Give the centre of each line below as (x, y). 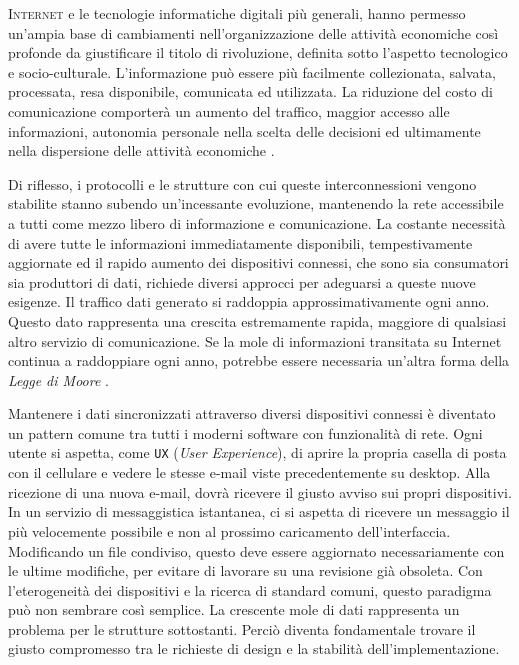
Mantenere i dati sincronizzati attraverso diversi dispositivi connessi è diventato (252, 413)
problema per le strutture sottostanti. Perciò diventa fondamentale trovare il (242, 628)
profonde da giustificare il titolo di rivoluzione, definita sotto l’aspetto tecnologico (258, 52)
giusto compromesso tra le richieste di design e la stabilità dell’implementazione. (254, 648)
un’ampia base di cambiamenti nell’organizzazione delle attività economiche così (253, 32)
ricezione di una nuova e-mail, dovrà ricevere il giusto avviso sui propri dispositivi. (260, 491)
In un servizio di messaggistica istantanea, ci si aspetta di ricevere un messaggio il (259, 511)
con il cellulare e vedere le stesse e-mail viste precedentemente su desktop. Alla (249, 472)
